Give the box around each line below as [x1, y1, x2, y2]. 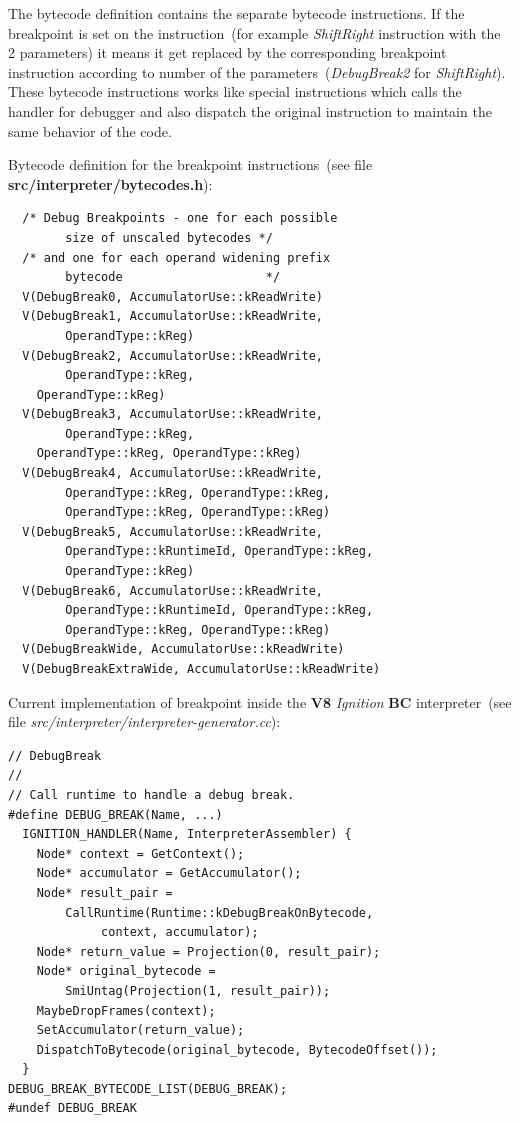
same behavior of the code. [8, 120, 172, 141]
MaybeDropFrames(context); [36, 1003, 216, 1018]
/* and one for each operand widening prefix [22, 250, 331, 265]
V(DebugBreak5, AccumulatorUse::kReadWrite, [22, 524, 323, 539]
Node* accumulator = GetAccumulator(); [36, 866, 302, 881]
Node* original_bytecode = [36, 964, 216, 979]
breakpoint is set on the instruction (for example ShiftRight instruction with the [8, 22, 501, 43]
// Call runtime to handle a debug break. [8, 787, 295, 802]
